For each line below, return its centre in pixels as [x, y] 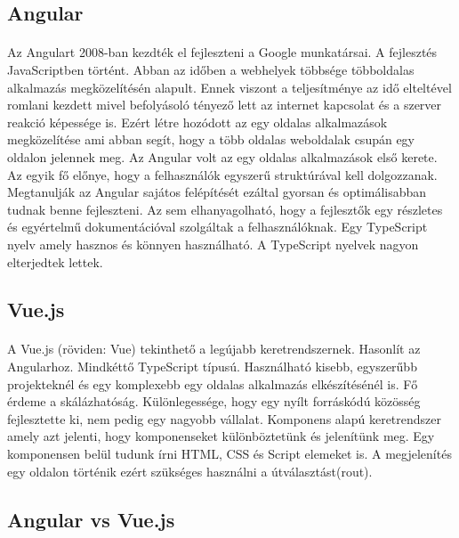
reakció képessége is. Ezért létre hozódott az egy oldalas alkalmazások [197, 122]
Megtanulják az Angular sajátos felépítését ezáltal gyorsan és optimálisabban [217, 192]
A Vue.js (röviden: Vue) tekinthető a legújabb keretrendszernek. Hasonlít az [214, 349]
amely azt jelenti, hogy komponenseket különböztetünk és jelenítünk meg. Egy [221, 436]
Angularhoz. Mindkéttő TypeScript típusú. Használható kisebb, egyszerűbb [212, 367]
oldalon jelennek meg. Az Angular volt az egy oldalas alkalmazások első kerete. [222, 156]
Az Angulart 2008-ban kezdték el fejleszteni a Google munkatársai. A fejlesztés [222, 52]
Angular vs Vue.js [91, 519]
